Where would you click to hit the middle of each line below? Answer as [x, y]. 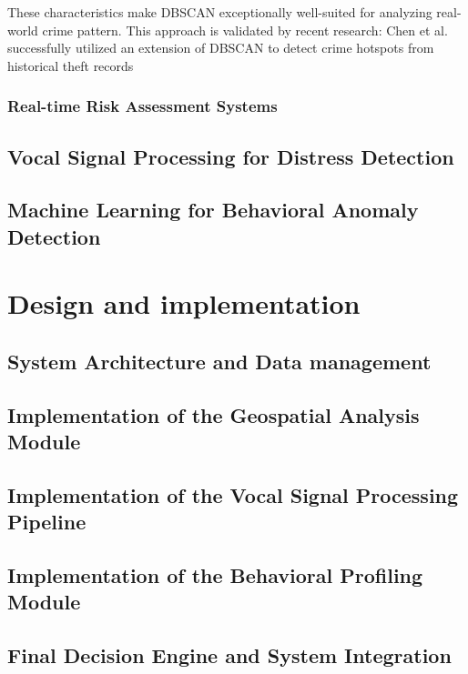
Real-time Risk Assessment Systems [142, 106]
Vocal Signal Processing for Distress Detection [231, 156]
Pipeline [47, 522]
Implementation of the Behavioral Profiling [215, 575]
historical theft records [71, 65]
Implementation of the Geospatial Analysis [214, 414]
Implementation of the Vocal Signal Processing [233, 494]
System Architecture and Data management [219, 361]
